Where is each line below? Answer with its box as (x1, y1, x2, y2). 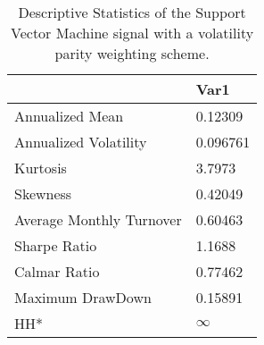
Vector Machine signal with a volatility (11, 22, 254, 43)
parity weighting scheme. (54, 43, 210, 63)
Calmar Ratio (14, 261, 100, 282)
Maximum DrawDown (14, 287, 152, 307)
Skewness (14, 183, 72, 204)
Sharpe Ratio (14, 235, 97, 256)
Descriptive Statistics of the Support (18, 2, 246, 22)
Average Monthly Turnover (14, 209, 182, 230)
